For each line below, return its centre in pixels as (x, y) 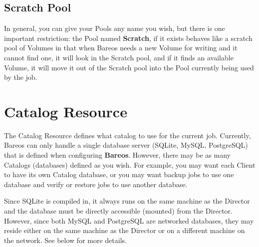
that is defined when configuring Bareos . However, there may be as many (117, 155)
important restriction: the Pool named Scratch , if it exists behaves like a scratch (128, 38)
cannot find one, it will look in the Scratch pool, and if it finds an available (119, 57)
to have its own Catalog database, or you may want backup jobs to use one (119, 174)
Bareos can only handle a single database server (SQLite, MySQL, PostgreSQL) (126, 145)
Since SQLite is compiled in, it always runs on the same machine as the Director (127, 201)
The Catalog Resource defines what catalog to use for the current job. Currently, (128, 135)
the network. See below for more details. (65, 240)
